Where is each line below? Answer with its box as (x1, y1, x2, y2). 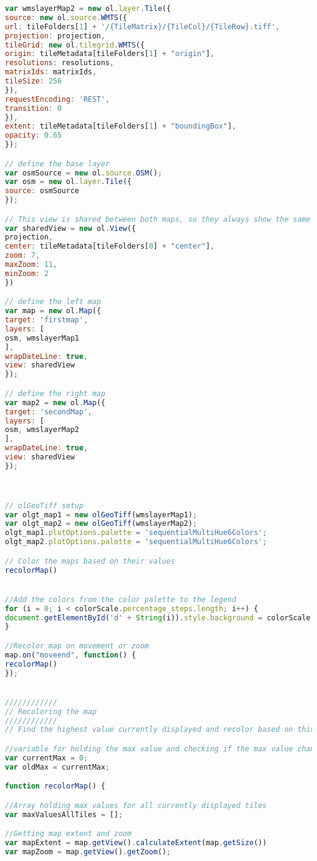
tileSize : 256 (5, 77, 62, 85)
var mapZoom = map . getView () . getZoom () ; (5, 847, 171, 856)
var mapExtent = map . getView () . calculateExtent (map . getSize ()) (5, 838, 267, 848)
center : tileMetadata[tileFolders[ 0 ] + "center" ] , (5, 242, 215, 251)
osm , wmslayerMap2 (5, 425, 79, 434)
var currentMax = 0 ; (5, 753, 88, 762)
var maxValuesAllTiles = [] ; (5, 810, 123, 819)
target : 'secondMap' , (5, 407, 93, 416)
